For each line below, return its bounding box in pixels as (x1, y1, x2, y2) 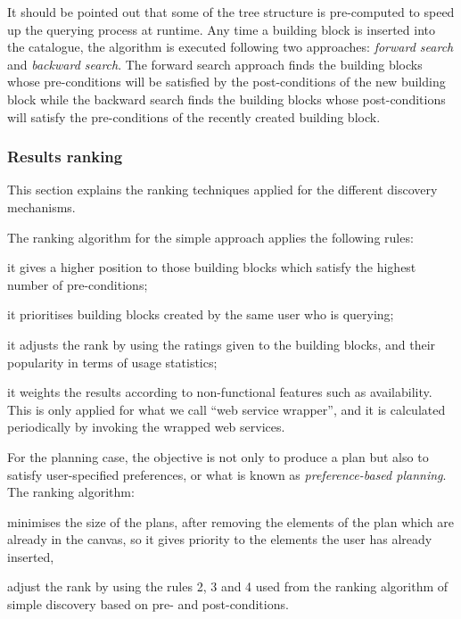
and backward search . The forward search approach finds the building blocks (7, 54, 423, 73)
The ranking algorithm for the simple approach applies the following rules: (7, 227, 414, 246)
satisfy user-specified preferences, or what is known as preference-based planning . (7, 465, 447, 483)
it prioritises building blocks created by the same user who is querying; (7, 305, 394, 324)
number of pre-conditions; (7, 275, 148, 293)
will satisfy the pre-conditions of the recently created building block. (7, 107, 381, 126)
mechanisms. (7, 197, 76, 216)
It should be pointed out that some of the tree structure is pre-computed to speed (7, 3, 455, 21)
